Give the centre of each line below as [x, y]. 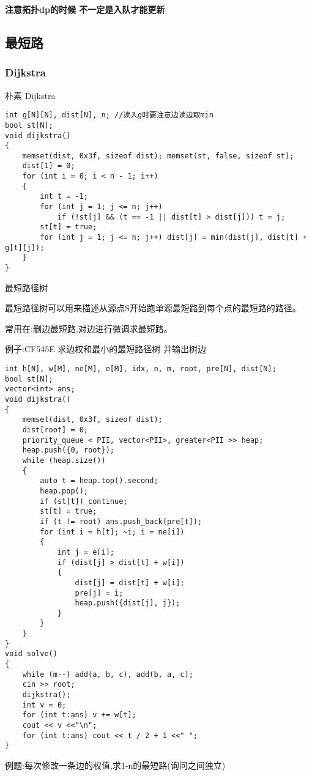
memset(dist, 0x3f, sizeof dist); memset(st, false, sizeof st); [158, 156]
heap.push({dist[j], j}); [128, 603]
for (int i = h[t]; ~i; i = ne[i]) [112, 532]
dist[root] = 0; [55, 430]
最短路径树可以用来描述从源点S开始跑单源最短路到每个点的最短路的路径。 [153, 308]
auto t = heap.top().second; [99, 481]
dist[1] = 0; [49, 166]
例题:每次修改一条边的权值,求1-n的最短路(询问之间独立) [115, 765]
